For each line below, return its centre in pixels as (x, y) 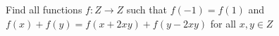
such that (147, 9)
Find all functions (44, 9)
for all (223, 23)
